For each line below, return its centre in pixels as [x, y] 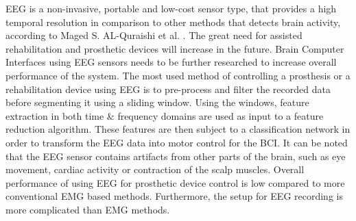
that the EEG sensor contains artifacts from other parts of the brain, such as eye [176, 156]
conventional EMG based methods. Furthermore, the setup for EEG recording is [174, 196]
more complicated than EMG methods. [88, 209]
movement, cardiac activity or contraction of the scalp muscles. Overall [155, 169]
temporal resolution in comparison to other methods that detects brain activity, [173, 22]
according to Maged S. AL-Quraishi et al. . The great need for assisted [154, 35]
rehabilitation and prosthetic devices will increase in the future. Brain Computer [175, 48]
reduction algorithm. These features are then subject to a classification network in [178, 129]
